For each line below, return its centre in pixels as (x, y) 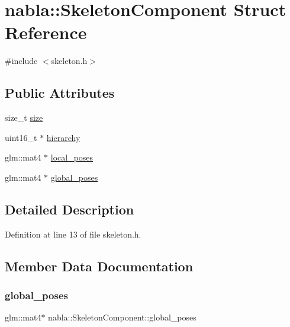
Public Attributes (60, 93)
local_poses (72, 157)
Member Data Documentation (99, 266)
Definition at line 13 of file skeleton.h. (73, 234)
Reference (46, 32)
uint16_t (21, 137)
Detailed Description (70, 209)
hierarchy (63, 137)
